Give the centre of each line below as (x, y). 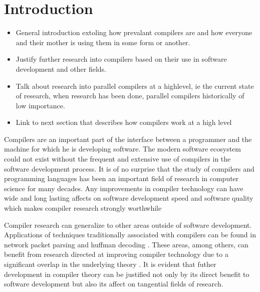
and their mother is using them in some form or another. (103, 42)
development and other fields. (61, 68)
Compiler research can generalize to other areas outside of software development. (128, 225)
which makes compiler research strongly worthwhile (83, 208)
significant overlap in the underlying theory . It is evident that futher (110, 264)
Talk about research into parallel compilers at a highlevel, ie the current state (135, 86)
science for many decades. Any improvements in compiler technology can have (124, 188)
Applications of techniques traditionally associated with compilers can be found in (130, 235)
